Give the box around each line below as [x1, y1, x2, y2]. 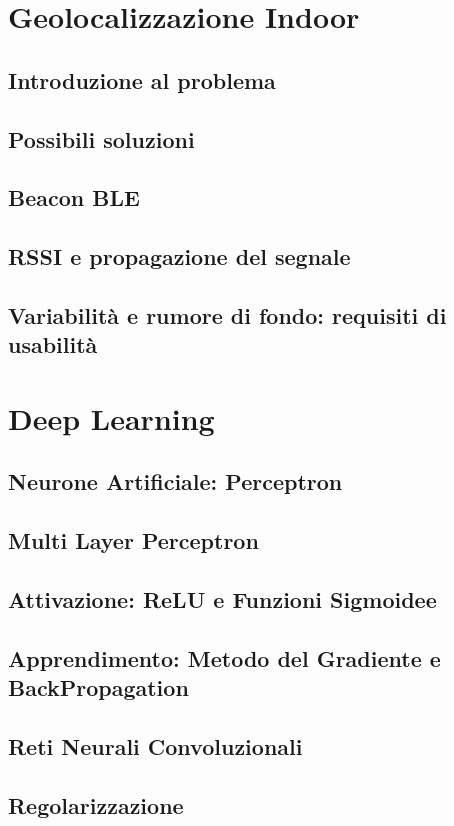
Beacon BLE [8, 182, 140, 213]
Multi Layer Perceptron [8, 525, 259, 556]
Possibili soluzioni [8, 123, 195, 154]
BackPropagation [8, 672, 189, 703]
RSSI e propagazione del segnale [8, 241, 351, 272]
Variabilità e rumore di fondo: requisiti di [8, 299, 447, 330]
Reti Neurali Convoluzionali [8, 730, 303, 761]
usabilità [8, 329, 98, 360]
